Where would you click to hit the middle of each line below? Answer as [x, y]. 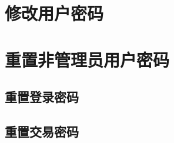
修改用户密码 [54, 13]
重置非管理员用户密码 [87, 59]
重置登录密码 [42, 97]
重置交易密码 [42, 131]
